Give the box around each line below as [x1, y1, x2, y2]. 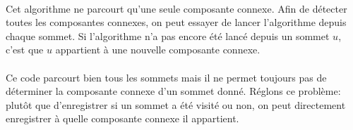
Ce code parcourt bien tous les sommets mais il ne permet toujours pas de [6, 70, 327, 84]
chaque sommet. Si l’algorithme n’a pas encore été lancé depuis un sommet [6, 28, 330, 43]
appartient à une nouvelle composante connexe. [55, 42, 261, 57]
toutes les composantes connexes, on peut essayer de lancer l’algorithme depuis [6, 15, 347, 30]
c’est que [6, 42, 44, 57]
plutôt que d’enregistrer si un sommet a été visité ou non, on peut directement [6, 97, 346, 112]
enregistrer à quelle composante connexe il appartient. [6, 111, 239, 126]
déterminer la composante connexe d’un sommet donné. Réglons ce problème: [6, 84, 341, 98]
